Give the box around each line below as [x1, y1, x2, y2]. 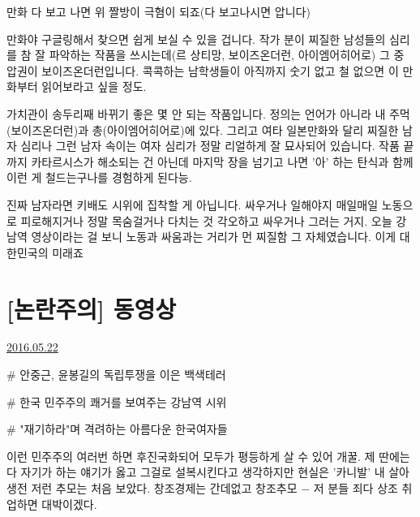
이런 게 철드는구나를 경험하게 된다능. [6, 169, 192, 186]
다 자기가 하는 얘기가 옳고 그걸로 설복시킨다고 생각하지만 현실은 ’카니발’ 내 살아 [6, 463, 409, 480]
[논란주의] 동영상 [6, 291, 176, 325]
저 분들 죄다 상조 [313, 480, 398, 496]
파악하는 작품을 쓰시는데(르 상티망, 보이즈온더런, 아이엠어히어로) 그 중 [49, 46, 405, 63]
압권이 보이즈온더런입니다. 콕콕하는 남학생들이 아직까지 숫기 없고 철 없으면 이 [6, 62, 399, 79]
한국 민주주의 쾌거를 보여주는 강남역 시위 [19, 393, 227, 410]
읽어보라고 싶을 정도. [41, 78, 147, 95]
